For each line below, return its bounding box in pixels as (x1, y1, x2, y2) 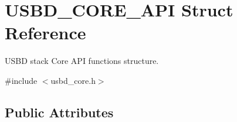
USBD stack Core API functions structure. (5, 55, 159, 67)
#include (5, 74, 38, 86)
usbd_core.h (50, 74, 96, 86)
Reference (5, 21, 86, 45)
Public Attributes (5, 103, 114, 121)
